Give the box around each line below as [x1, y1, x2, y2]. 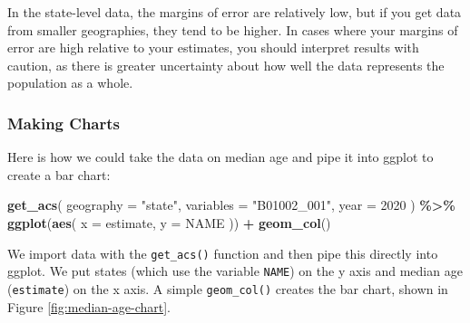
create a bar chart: [7, 165, 111, 184]
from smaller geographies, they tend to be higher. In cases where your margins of [7, 20, 458, 39]
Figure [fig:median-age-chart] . [7, 297, 171, 316]
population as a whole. [7, 73, 133, 92]
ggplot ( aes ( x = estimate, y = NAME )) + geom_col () [7, 213, 331, 232]
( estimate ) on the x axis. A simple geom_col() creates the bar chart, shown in [7, 279, 448, 298]
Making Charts [7, 111, 120, 134]
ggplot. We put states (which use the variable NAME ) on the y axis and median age [7, 261, 463, 280]
